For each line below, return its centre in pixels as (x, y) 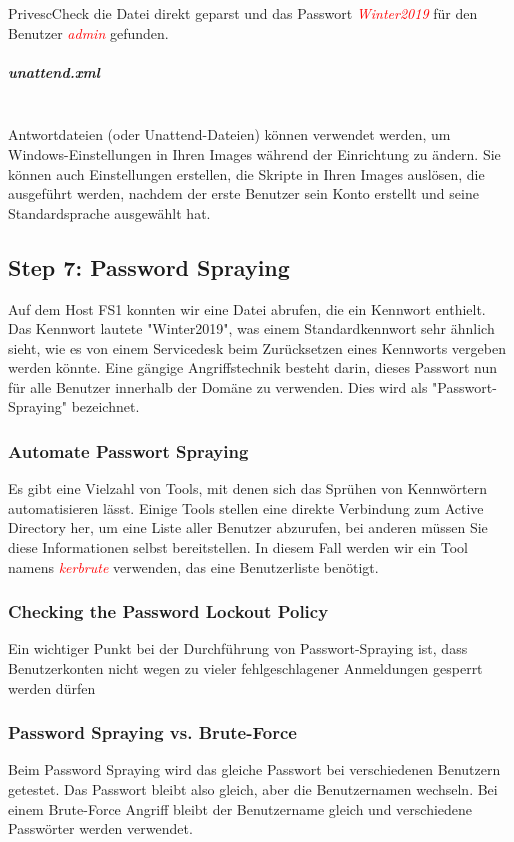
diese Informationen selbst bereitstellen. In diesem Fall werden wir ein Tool (238, 547)
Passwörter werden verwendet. (100, 828)
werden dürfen (52, 687)
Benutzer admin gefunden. (88, 32)
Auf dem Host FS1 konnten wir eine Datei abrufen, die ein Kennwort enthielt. (247, 308)
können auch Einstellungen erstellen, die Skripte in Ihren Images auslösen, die (246, 173)
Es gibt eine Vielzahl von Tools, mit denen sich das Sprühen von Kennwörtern (247, 488)
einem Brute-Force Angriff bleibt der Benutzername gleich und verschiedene (240, 808)
